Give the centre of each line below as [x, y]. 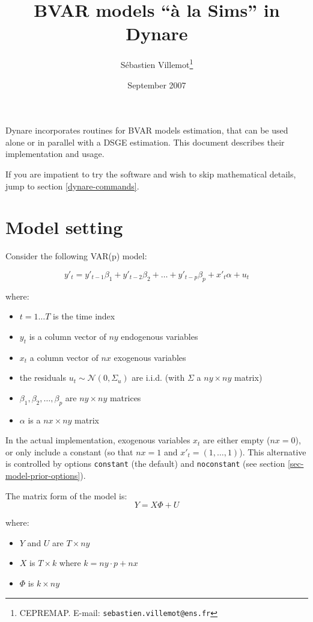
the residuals [43, 377]
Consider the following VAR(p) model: [76, 256]
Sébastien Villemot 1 [157, 63]
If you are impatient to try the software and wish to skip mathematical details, [151, 174]
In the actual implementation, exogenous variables [98, 440]
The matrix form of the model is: [66, 495]
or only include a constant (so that [69, 451]
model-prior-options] [43, 476]
